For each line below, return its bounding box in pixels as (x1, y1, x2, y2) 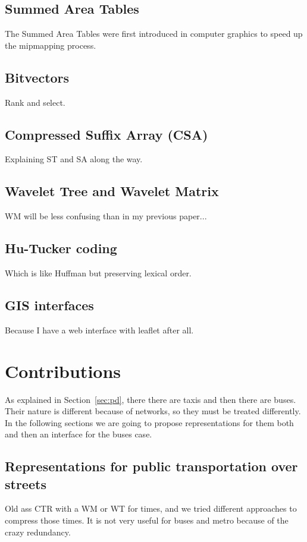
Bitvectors (5, 68, 70, 86)
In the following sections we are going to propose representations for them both (5, 416, 294, 428)
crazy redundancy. (5, 525, 71, 538)
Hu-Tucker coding (5, 239, 117, 257)
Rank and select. (5, 96, 65, 108)
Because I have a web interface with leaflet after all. (5, 323, 194, 336)
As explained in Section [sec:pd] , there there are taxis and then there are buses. (5, 393, 296, 405)
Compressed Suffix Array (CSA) (5, 125, 208, 143)
